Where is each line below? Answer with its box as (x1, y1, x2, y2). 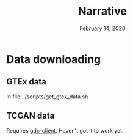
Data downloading (6, 52, 101, 66)
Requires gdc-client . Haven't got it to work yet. (6, 127, 124, 134)
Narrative (78, 4, 127, 18)
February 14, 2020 (79, 24, 126, 32)
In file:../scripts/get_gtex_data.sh (6, 93, 88, 100)
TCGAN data (6, 111, 55, 121)
